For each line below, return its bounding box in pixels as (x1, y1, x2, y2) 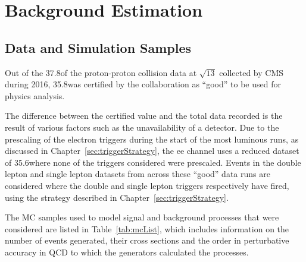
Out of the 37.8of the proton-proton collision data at (5, 66, 197, 78)
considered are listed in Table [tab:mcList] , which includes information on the (5, 222, 289, 235)
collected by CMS (219, 66, 284, 78)
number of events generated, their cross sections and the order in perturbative (5, 234, 289, 247)
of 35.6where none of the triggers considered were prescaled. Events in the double (5, 156, 301, 168)
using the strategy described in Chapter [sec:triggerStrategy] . (5, 191, 229, 203)
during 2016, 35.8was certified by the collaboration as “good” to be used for (5, 78, 281, 90)
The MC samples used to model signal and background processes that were (5, 211, 279, 223)
